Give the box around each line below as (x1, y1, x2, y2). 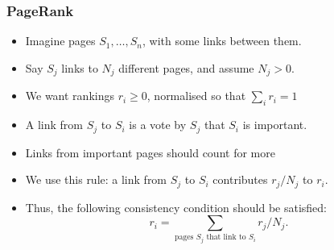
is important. (242, 116, 307, 133)
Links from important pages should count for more (25, 144, 275, 160)
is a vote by (129, 116, 187, 133)
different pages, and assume (118, 59, 254, 76)
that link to (206, 233, 246, 242)
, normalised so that (146, 87, 246, 104)
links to (61, 59, 98, 76)
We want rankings (25, 87, 114, 104)
